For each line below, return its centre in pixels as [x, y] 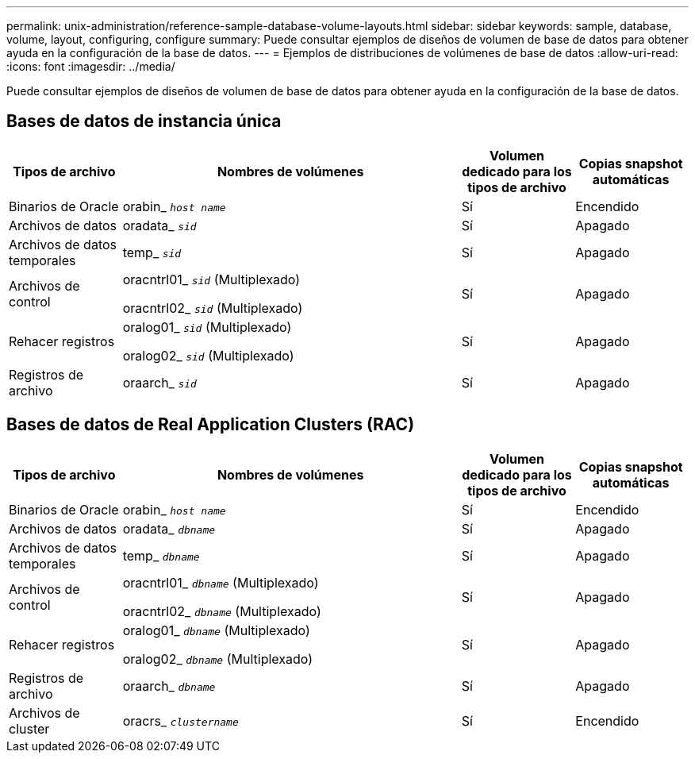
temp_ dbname [161, 555]
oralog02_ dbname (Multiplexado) [218, 659]
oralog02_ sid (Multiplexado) [208, 355]
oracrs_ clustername [180, 720]
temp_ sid [152, 252]
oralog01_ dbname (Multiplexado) [216, 630]
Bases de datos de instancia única [144, 121]
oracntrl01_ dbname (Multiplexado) [221, 582]
